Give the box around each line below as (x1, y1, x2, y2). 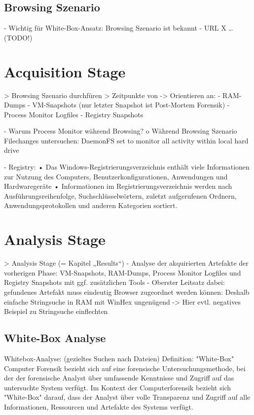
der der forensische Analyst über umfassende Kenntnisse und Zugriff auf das (4, 373, 234, 383)
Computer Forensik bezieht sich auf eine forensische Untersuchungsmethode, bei (4, 363, 246, 373)
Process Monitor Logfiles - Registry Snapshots (4, 109, 144, 119)
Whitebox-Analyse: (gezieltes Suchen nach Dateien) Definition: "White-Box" (4, 353, 234, 363)
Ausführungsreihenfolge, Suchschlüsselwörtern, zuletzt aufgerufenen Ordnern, (4, 190, 237, 201)
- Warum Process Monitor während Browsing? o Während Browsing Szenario (4, 126, 237, 136)
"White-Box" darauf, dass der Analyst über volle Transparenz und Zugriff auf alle (4, 392, 251, 402)
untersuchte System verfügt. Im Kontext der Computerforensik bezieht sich (4, 382, 231, 392)
